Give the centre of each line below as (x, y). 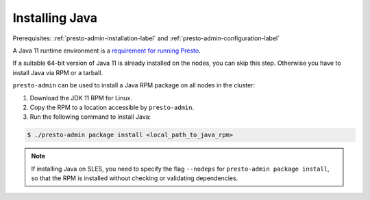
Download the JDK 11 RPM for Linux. (81, 98)
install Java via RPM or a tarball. (58, 72)
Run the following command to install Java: (90, 117)
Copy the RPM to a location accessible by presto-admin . (112, 107)
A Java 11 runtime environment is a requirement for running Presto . (107, 51)
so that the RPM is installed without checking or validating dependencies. (135, 178)
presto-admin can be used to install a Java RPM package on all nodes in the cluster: (134, 85)
